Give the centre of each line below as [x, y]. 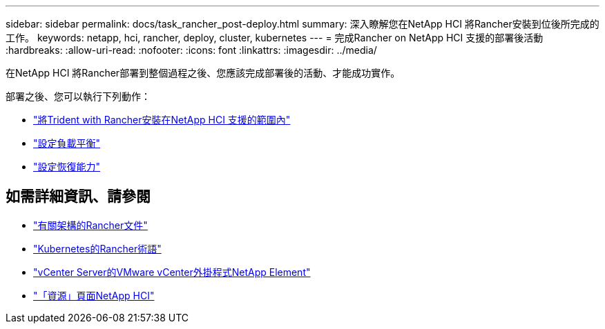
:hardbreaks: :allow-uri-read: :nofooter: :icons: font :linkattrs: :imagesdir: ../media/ [191, 50]
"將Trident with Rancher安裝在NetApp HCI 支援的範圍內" [162, 120]
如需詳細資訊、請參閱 [78, 197]
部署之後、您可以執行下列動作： [78, 96]
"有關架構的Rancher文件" [90, 225]
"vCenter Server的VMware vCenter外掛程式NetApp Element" [172, 272]
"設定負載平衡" [67, 143]
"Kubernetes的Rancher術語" [97, 248]
